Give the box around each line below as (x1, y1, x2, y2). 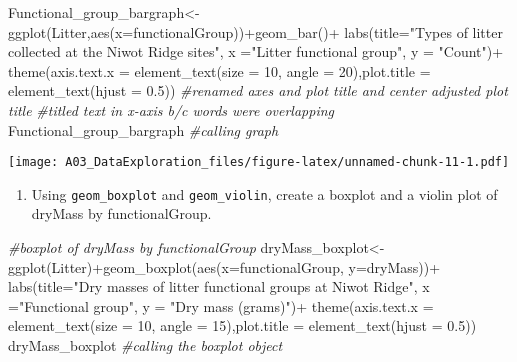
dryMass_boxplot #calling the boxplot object (8, 335, 283, 356)
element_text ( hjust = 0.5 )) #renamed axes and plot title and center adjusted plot (8, 80, 508, 101)
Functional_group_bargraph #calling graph (8, 119, 279, 140)
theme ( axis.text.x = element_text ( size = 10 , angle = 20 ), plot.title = (8, 60, 431, 81)
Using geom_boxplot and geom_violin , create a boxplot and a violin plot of (31, 183, 498, 204)
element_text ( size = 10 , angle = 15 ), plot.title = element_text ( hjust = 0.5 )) (8, 315, 477, 336)
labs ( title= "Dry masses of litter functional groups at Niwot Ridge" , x (8, 276, 430, 297)
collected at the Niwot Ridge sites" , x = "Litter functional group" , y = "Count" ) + (8, 41, 504, 62)
